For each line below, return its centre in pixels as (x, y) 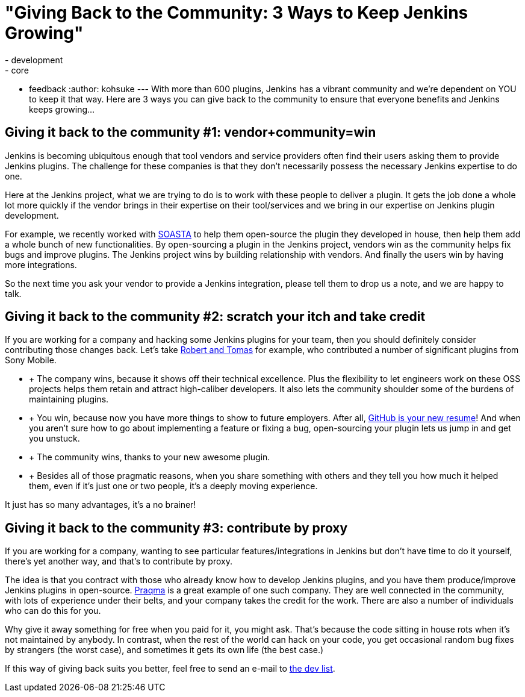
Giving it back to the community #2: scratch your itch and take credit (215, 317)
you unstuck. (54, 439)
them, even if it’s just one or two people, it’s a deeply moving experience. (173, 486)
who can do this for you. (53, 611)
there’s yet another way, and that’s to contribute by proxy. (119, 561)
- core (17, 70)
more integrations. (41, 264)
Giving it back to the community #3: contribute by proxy (176, 528)
